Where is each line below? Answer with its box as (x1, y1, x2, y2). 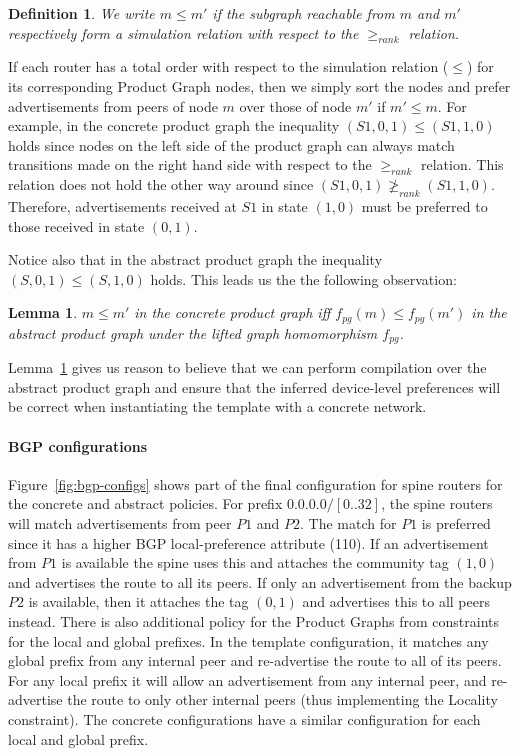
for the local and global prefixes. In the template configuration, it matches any (8, 630, 489, 651)
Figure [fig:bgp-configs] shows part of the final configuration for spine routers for (8, 473, 503, 494)
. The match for (300, 513, 397, 533)
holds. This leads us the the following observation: (150, 268, 457, 289)
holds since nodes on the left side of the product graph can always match (8, 134, 455, 155)
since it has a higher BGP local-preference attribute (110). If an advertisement (8, 532, 489, 553)
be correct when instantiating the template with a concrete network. (8, 396, 427, 417)
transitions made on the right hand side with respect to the (8, 154, 372, 175)
